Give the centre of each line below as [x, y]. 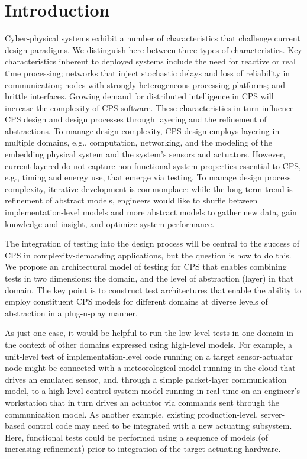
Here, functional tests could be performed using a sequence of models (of [136, 437]
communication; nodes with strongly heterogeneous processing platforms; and [145, 84]
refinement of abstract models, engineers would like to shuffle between [131, 200]
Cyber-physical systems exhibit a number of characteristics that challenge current [153, 38]
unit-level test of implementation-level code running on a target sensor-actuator [149, 356]
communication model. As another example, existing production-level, [132, 414]
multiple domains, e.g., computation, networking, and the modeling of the [139, 142]
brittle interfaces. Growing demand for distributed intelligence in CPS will [139, 96]
